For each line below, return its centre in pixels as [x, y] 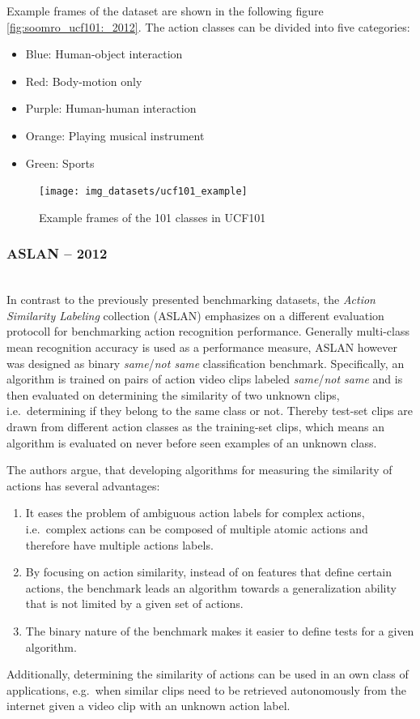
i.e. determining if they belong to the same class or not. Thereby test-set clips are [210, 411]
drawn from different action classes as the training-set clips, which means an [195, 426]
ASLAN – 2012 [57, 253]
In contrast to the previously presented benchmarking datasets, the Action [191, 300]
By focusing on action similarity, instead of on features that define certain [208, 572]
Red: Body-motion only [84, 81]
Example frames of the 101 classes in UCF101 [153, 217]
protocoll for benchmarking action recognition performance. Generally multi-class [208, 331]
